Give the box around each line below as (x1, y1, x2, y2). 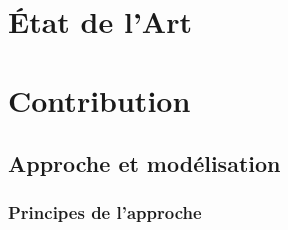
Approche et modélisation (8, 148, 281, 179)
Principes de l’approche (8, 200, 202, 225)
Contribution (8, 79, 191, 120)
